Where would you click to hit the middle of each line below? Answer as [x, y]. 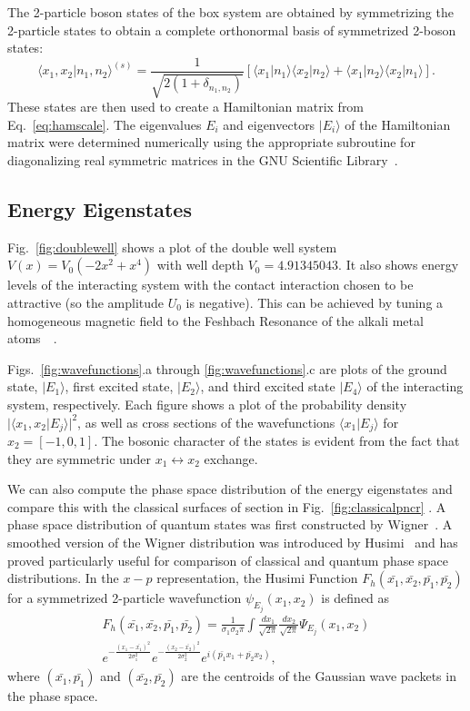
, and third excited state [268, 386]
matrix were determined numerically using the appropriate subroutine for [211, 142]
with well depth [200, 265]
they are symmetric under [80, 458]
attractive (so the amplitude [86, 302]
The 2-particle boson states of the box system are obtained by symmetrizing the [230, 12]
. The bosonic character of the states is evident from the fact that [277, 441]
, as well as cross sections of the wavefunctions [206, 422]
